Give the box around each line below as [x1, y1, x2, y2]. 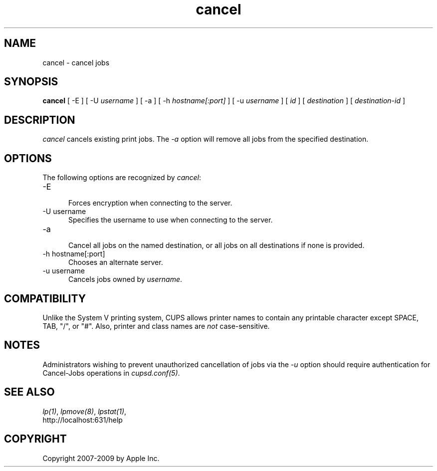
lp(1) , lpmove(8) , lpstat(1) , [42, 407, 127, 416]
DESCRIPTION [4, 113, 75, 126]
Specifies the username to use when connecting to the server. [68, 216, 273, 225]
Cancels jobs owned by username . [68, 275, 183, 284]
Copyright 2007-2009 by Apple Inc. [42, 454, 160, 463]
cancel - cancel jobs [42, 58, 110, 67]
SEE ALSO [4, 386, 55, 399]
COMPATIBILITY [4, 292, 86, 305]
